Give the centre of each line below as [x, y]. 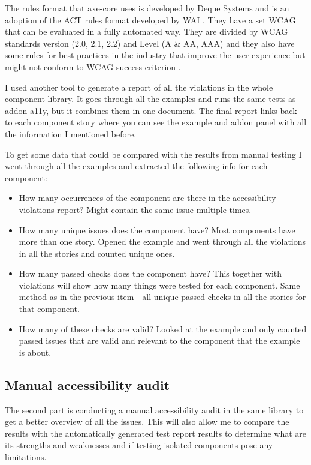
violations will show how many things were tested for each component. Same [159, 285]
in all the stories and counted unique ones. [97, 253]
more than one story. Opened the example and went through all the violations [162, 241]
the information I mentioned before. [71, 133]
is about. [35, 352]
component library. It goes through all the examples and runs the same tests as [150, 99]
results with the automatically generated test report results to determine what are [156, 433]
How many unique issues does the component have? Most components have [157, 229]
